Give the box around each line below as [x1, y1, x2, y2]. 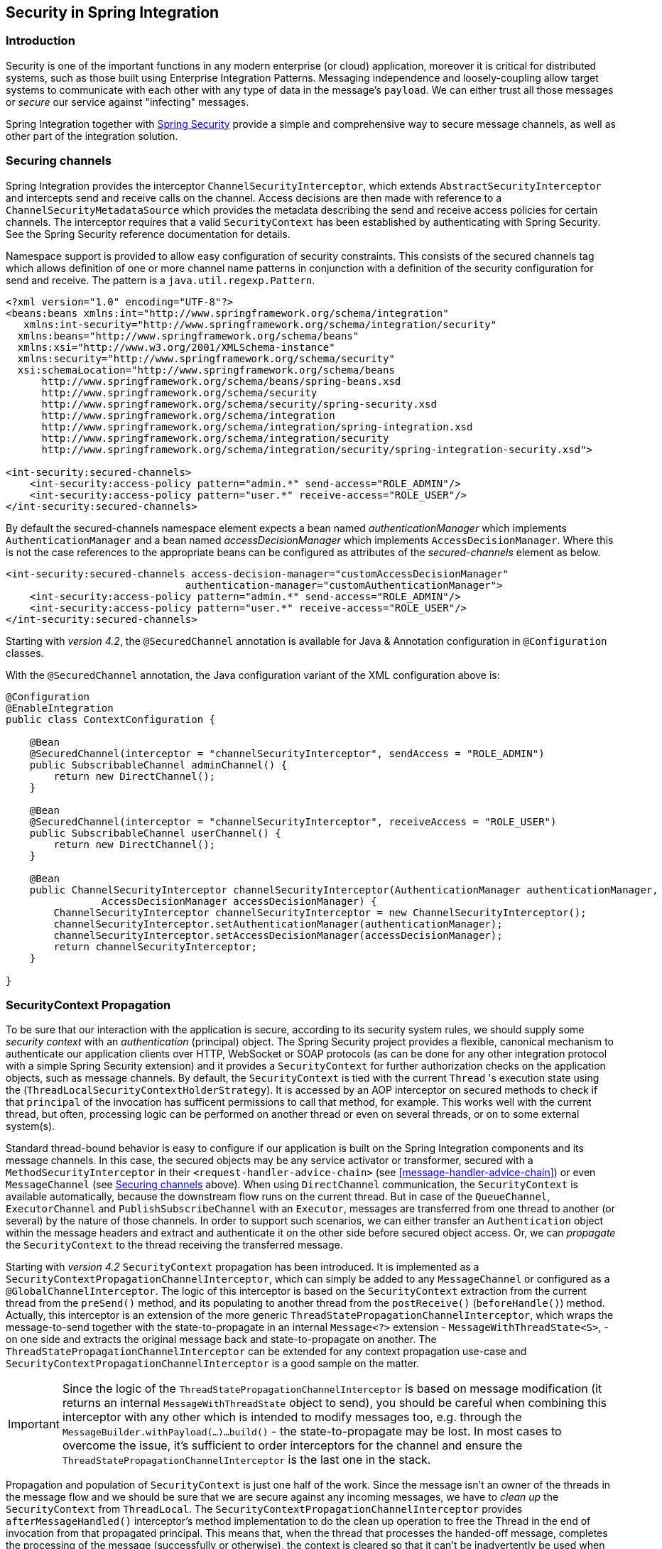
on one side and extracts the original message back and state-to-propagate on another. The [6, 1333, 437, 1346]
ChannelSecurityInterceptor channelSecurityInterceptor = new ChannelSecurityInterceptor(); [53, 906, 587, 918]
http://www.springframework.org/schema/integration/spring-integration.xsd [41, 420, 473, 433]
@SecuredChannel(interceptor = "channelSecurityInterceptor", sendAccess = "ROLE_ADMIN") [29, 747, 545, 759]
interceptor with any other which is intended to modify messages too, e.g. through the [62, 1410, 522, 1425]
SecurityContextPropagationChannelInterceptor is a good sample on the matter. [6, 1357, 420, 1370]
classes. [6, 646, 44, 659]
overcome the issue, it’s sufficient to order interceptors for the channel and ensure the [62, 1438, 523, 1453]
